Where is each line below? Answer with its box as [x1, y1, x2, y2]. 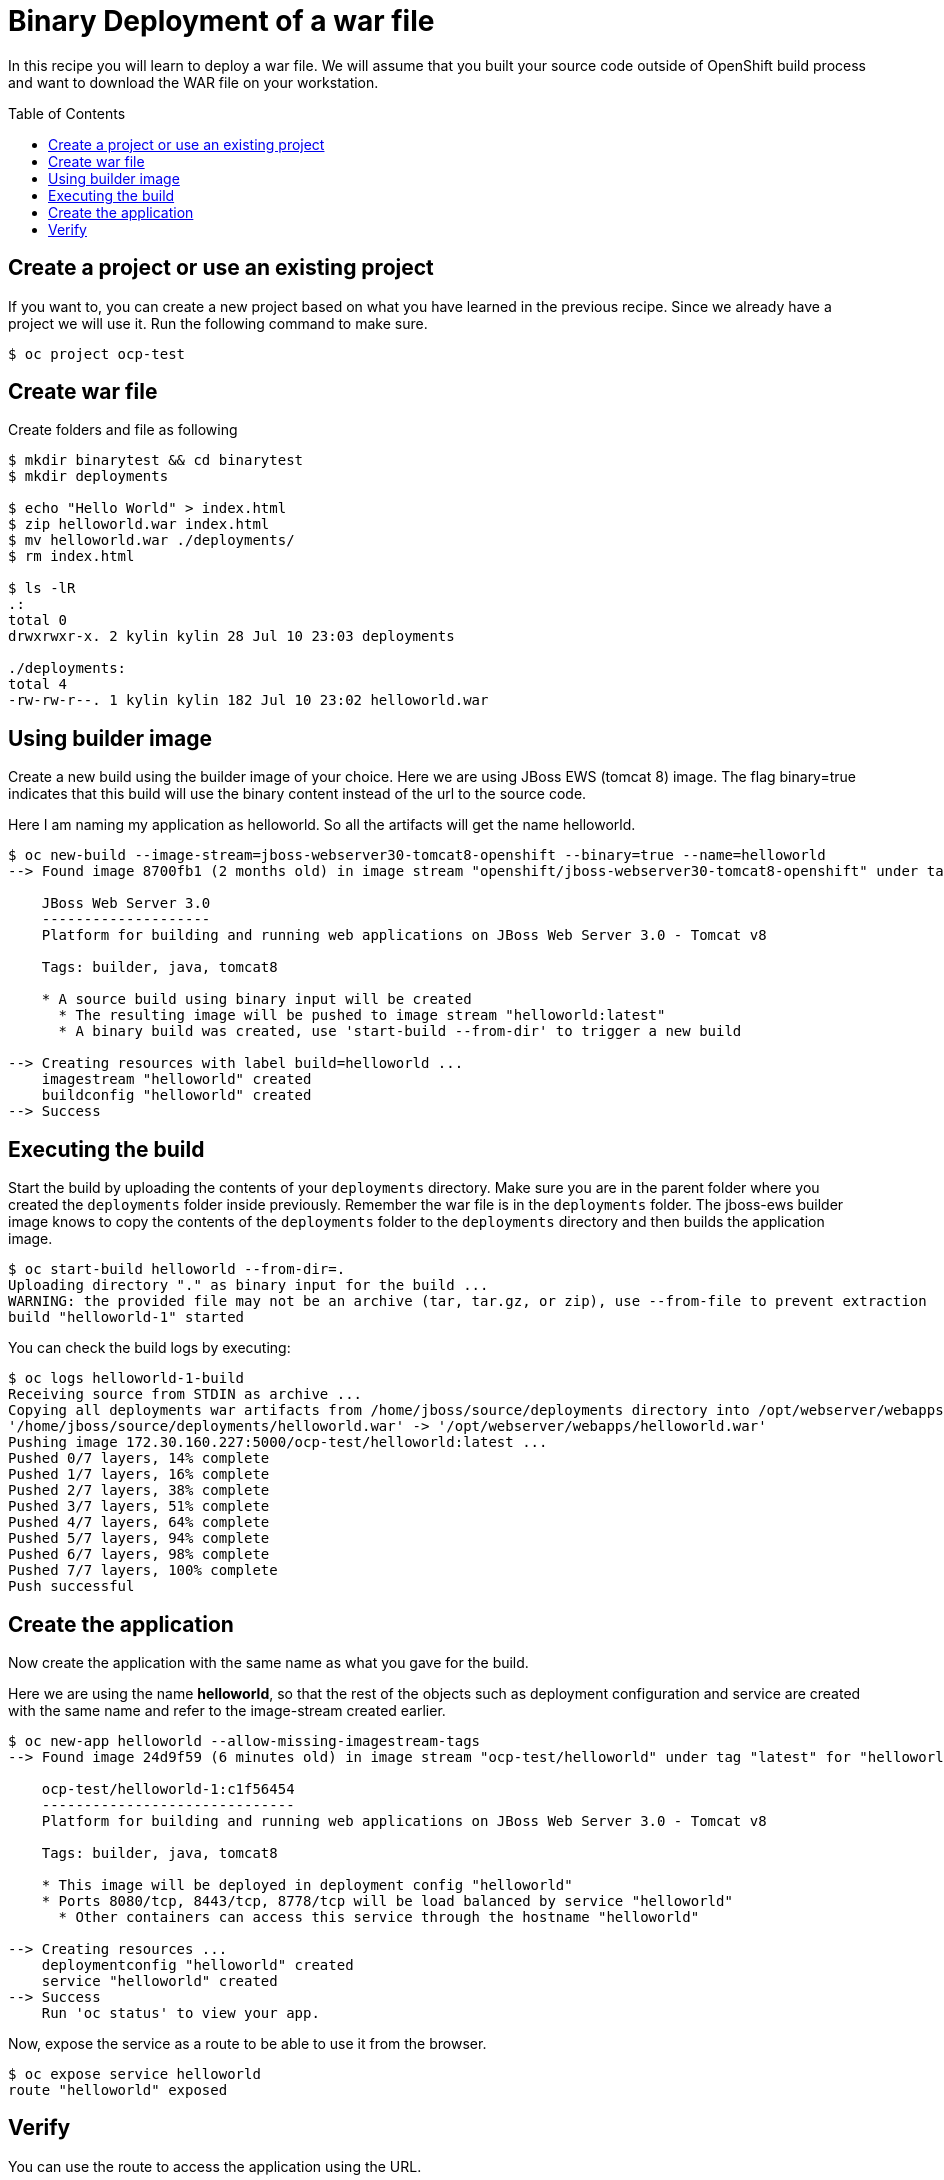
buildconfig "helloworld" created [41, 1087, 312, 1104]
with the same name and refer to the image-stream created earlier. [8, 1701, 446, 1719]
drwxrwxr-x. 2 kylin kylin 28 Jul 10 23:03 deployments [8, 628, 455, 645]
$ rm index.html [8, 548, 135, 565]
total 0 [8, 612, 68, 629]
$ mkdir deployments [8, 468, 169, 485]
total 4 [8, 676, 68, 693]
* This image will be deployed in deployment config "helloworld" [41, 1876, 573, 1893]
